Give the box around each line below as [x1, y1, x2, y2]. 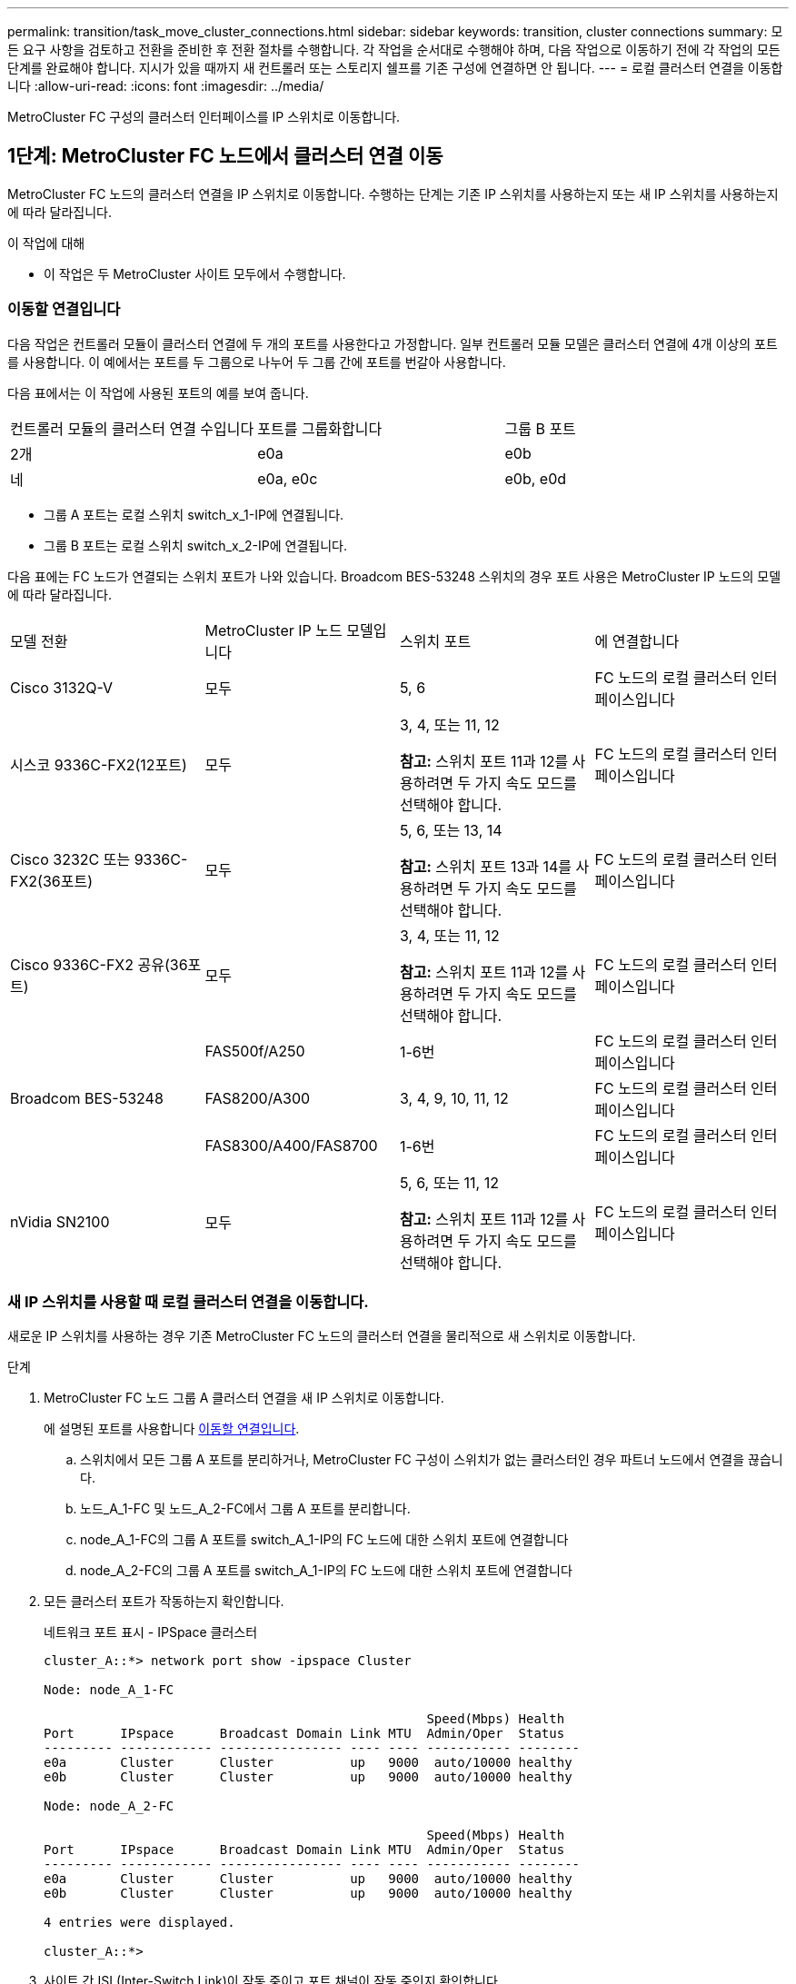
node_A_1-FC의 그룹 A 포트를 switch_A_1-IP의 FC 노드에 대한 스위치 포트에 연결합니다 [80, 1532, 569, 1548]
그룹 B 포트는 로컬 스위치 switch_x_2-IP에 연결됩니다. [44, 537, 347, 553]
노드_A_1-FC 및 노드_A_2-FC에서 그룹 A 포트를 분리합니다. [80, 1501, 411, 1517]
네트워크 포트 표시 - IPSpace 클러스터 [44, 1624, 258, 1641]
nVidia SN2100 [10, 1212, 110, 1231]
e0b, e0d [504, 469, 567, 488]
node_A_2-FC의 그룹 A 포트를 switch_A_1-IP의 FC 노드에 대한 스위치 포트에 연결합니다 [80, 1562, 572, 1579]
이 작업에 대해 [7, 234, 85, 251]
